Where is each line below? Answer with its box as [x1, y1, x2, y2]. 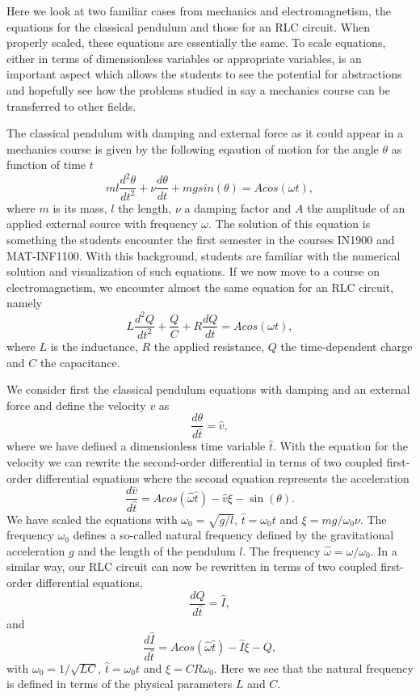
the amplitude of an [307, 199, 405, 216]
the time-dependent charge [280, 337, 413, 354]
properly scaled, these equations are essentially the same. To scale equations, [6, 34, 386, 51]
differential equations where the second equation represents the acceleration [36, 469, 409, 486]
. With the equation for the [273, 437, 408, 454]
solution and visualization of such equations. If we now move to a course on [6, 263, 380, 280]
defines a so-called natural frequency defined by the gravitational [73, 526, 394, 543]
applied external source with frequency [6, 215, 198, 232]
